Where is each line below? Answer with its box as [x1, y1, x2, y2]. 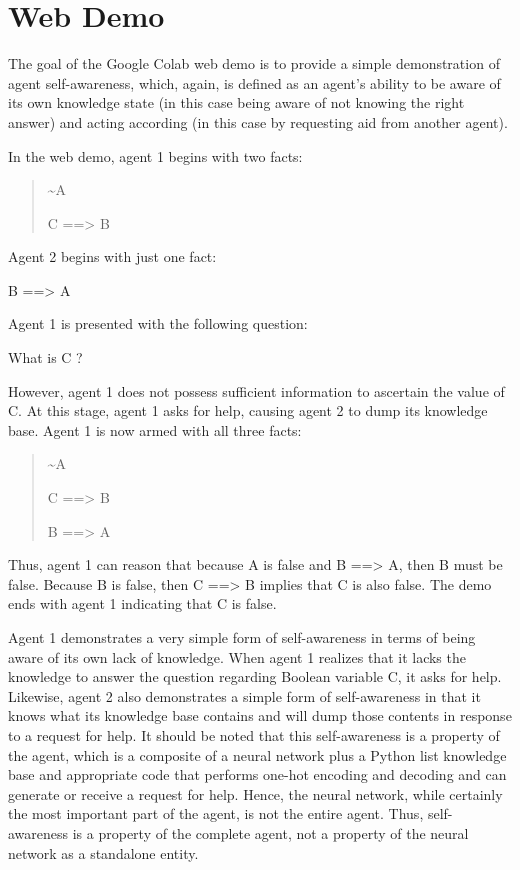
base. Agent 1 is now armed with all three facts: [8, 419, 302, 440]
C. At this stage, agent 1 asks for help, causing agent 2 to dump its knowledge [8, 400, 488, 421]
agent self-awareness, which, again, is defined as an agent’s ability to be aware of [8, 72, 501, 93]
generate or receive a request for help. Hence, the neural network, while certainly [8, 783, 503, 804]
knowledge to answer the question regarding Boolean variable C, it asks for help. [8, 666, 502, 687]
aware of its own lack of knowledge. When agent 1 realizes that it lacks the [8, 646, 466, 667]
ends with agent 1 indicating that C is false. [8, 593, 277, 614]
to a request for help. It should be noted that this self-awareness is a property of [8, 724, 500, 745]
